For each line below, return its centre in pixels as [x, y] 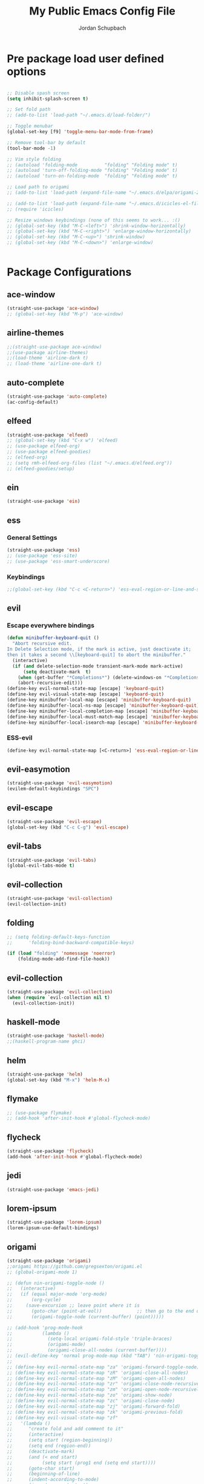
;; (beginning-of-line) [44, 1474]
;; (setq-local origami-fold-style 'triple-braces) [90, 1339]
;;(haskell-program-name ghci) [46, 1042]
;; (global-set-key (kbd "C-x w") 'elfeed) [63, 441]
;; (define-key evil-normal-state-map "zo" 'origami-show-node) [90, 1395]
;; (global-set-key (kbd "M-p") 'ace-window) [65, 314]
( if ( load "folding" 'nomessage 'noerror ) [61, 954]
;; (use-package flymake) [39, 1113]
